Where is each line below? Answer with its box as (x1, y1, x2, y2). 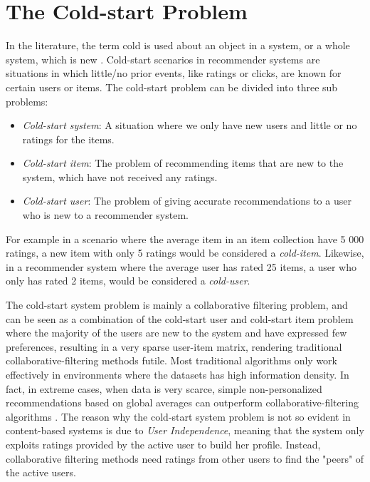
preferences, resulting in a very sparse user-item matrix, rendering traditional (6, 339, 342, 354)
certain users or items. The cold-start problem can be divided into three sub (6, 79, 338, 94)
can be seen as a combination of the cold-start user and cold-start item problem (6, 311, 354, 326)
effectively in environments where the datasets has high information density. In (6, 367, 349, 381)
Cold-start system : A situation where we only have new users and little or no (22, 118, 357, 133)
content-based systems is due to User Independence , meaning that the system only (6, 423, 364, 438)
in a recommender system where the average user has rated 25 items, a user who (6, 259, 356, 274)
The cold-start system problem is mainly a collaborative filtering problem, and (6, 297, 348, 312)
